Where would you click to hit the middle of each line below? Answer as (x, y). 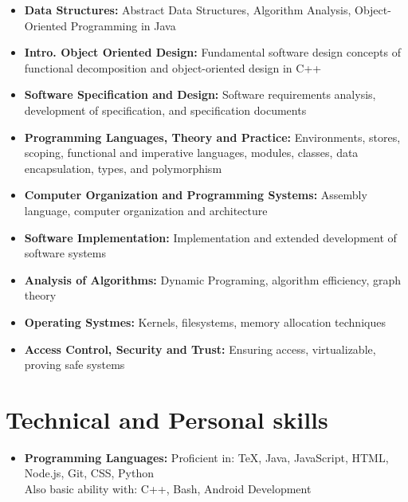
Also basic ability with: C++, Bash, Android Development (168, 488)
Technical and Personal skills (167, 419)
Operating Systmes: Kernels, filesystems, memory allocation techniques (205, 322)
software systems (65, 253)
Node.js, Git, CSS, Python (89, 473)
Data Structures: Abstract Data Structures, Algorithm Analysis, (188, 10)
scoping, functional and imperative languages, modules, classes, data (191, 153)
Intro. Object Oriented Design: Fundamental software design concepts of (212, 52)
